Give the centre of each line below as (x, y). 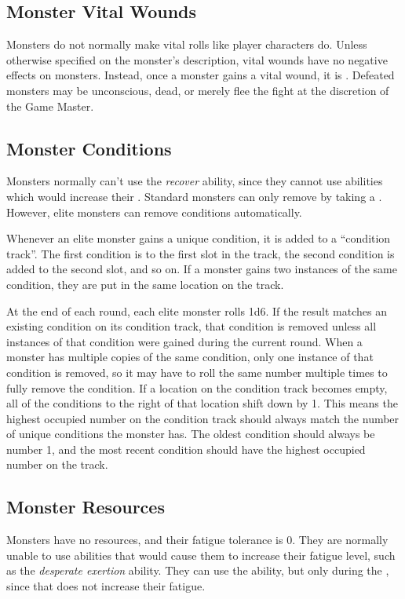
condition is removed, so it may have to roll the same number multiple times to (197, 372)
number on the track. (57, 464)
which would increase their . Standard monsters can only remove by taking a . (194, 196)
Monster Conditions (89, 148)
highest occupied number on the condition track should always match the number (203, 418)
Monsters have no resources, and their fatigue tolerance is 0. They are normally (197, 540)
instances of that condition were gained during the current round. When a (184, 341)
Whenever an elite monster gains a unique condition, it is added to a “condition (199, 238)
